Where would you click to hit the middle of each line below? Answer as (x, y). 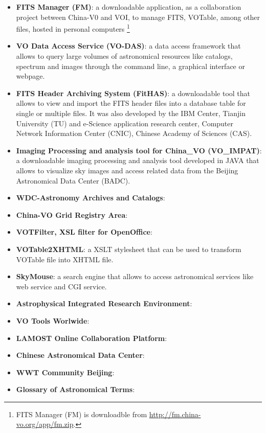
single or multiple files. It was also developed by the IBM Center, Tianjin (131, 113)
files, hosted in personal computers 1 (73, 28)
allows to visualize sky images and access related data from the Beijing (127, 170)
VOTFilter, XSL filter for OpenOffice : (84, 232)
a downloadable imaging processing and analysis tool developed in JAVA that (138, 160)
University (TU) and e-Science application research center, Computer (125, 123)
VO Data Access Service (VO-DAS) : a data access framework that (128, 46)
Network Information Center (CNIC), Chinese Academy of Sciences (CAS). (134, 133)
